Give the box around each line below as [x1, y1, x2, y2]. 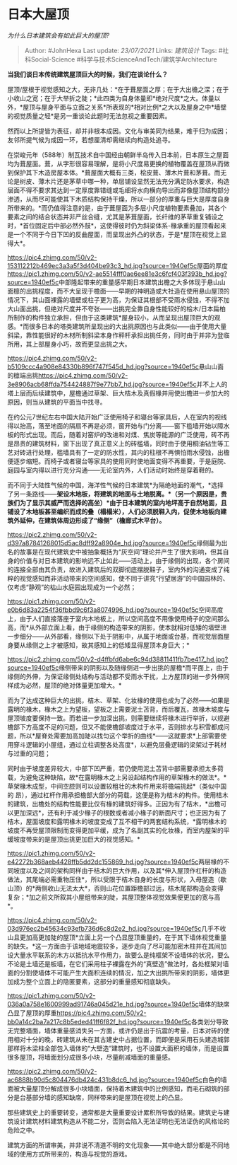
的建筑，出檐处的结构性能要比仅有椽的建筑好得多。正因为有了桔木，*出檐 [7, 799, 221, 808]
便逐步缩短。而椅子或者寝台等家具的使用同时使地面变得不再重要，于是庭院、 [7, 457, 230, 465]
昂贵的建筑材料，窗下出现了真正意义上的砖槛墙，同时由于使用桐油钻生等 [13, 439, 224, 448]
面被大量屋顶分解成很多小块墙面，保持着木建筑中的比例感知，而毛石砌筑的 [7, 1084, 224, 1093]
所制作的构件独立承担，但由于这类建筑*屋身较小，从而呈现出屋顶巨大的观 [7, 313, 221, 322]
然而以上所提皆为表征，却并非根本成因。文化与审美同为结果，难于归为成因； [7, 127, 230, 135]
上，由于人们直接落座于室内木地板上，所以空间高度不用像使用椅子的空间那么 [7, 614, 230, 622]
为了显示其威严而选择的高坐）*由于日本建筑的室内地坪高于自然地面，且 [19, 498, 227, 506]
